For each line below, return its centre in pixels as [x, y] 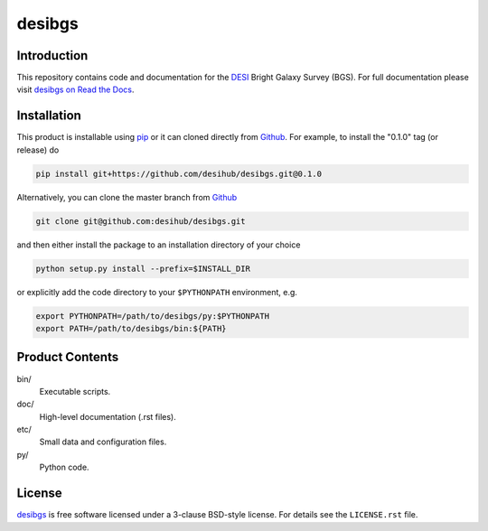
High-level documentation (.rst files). [108, 416]
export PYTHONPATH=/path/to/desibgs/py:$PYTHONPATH [153, 316]
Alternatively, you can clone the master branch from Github [127, 197]
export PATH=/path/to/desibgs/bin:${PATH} [131, 329]
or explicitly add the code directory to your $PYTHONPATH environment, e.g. [157, 292]
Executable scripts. [75, 391]
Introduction [52, 56]
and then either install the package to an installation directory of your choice [159, 245]
